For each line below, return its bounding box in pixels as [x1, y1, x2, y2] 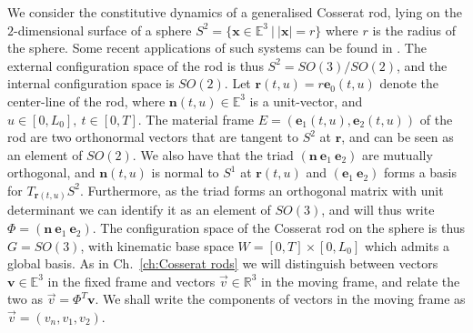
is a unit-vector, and [249, 91, 363, 110]
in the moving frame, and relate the [261, 271, 460, 290]
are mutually [362, 145, 433, 164]
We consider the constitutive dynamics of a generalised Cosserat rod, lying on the [7, 3, 462, 21]
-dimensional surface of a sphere [14, 20, 192, 39]
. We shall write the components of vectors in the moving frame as [95, 289, 466, 308]
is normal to [151, 163, 219, 182]
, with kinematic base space [80, 236, 234, 255]
